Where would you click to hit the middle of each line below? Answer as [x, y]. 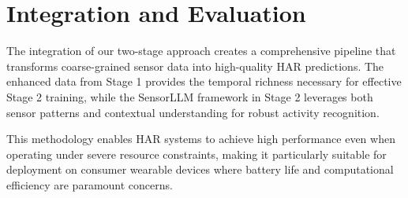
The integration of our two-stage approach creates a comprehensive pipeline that [201, 51]
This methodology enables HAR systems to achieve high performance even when [201, 139]
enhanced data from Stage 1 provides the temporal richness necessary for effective [204, 81]
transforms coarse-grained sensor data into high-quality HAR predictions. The [195, 66]
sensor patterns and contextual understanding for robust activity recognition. [193, 112]
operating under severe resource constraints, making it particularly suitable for [197, 154]
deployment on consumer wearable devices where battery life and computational [200, 169]
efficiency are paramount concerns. [90, 184]
